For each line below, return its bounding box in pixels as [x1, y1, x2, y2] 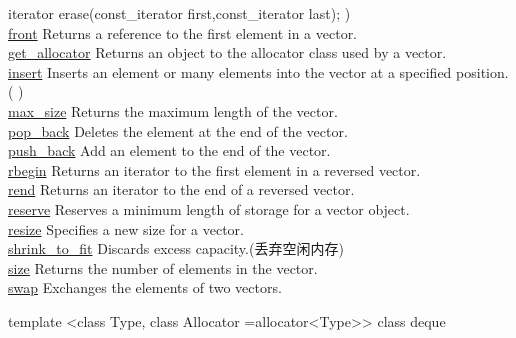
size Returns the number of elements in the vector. [8, 257, 318, 278]
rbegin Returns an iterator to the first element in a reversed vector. [8, 159, 421, 180]
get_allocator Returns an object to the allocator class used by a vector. [8, 42, 447, 63]
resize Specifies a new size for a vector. [8, 218, 244, 239]
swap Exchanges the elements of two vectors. [8, 277, 282, 298]
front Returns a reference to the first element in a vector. [8, 22, 358, 43]
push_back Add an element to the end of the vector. [8, 140, 331, 161]
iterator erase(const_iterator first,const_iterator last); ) [8, 3, 351, 23]
